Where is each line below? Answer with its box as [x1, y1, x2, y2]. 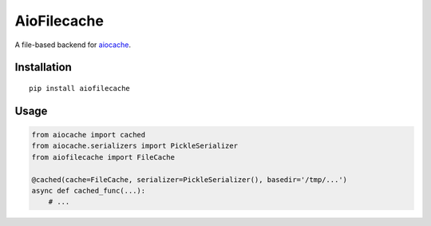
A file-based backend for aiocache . [14, 40, 132, 50]
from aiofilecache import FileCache [31, 153, 176, 161]
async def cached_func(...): [31, 186, 146, 195]
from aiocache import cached [31, 130, 146, 139]
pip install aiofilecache [29, 84, 131, 93]
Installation [14, 61, 72, 74]
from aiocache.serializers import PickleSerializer [31, 141, 239, 151]
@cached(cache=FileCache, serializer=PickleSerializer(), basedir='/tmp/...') [31, 175, 347, 184]
